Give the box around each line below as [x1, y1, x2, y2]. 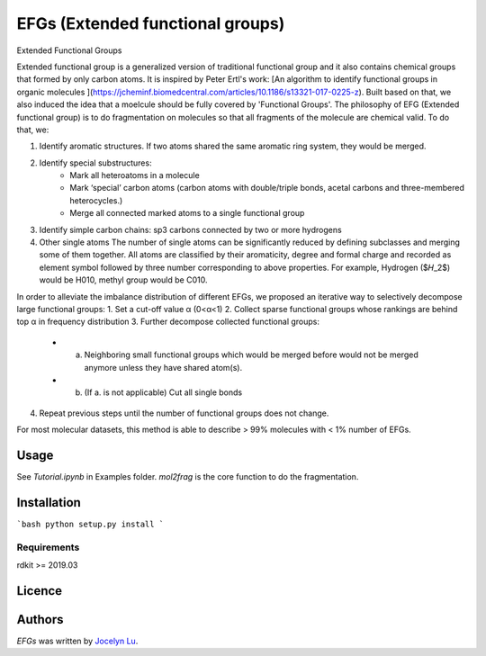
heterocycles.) [69, 194, 123, 206]
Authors [16, 612, 64, 627]
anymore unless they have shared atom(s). [84, 362, 243, 373]
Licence [16, 583, 63, 598]
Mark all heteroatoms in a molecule [69, 170, 200, 181]
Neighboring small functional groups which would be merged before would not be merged [84, 349, 418, 360]
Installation [16, 495, 81, 510]
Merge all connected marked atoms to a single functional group [69, 208, 305, 219]
